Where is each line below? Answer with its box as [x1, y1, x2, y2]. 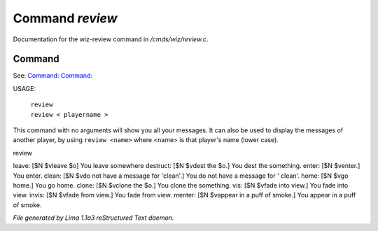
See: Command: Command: [13, 71, 92, 80]
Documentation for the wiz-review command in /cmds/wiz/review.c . [13, 35, 209, 43]
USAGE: [13, 84, 36, 92]
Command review [13, 10, 118, 26]
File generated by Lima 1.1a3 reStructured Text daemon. [13, 213, 174, 222]
